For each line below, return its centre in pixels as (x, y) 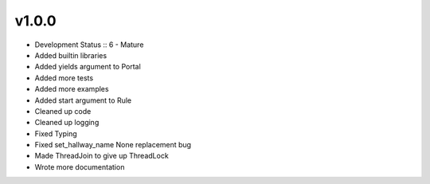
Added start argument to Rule (83, 100)
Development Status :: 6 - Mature (89, 45)
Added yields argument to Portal (88, 67)
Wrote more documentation (80, 166)
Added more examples (72, 89)
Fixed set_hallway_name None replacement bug (113, 145)
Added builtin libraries (71, 55)
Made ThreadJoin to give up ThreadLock (102, 156)
